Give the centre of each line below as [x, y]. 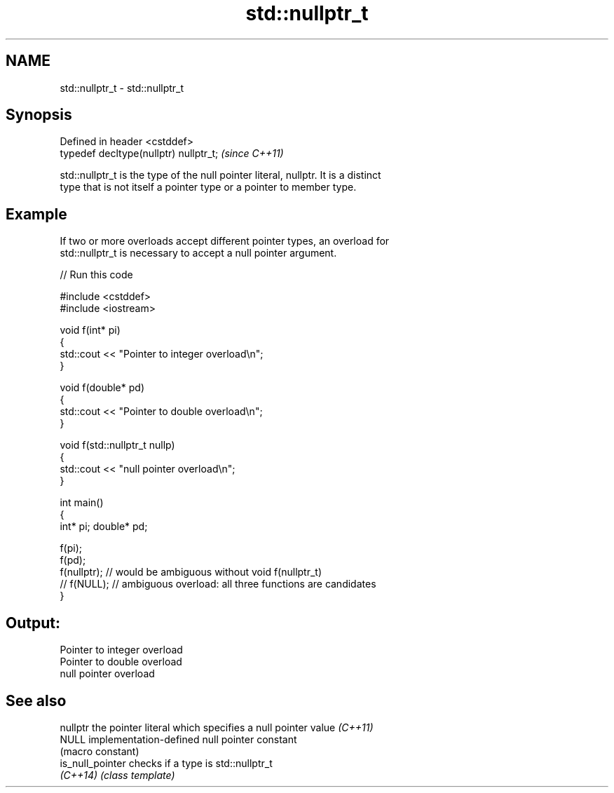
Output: [33, 623]
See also [36, 700]
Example [36, 214]
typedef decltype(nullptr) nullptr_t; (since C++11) [172, 154]
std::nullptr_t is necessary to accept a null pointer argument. [198, 253]
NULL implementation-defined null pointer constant [178, 739]
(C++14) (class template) [117, 775]
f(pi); [71, 548]
